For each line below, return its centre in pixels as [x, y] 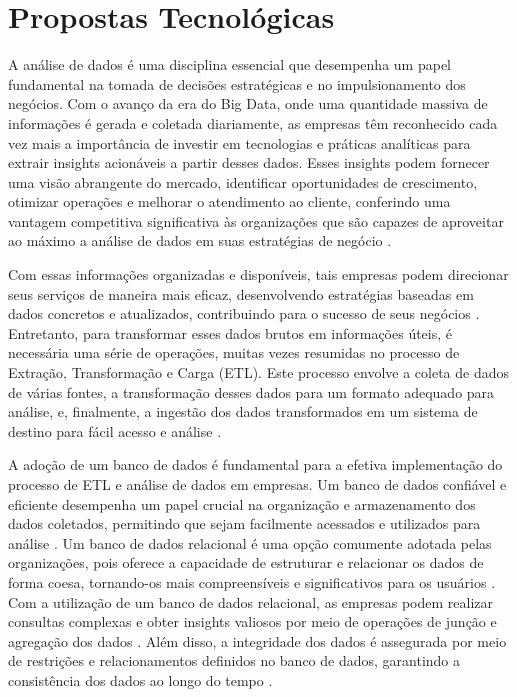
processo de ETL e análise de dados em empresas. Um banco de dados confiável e [257, 484]
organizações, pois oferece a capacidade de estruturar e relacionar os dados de [246, 562]
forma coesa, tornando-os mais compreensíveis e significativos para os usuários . [252, 581]
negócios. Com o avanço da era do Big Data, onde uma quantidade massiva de [248, 103]
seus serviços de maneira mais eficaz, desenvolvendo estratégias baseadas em [241, 293]
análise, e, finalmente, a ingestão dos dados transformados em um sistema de [243, 411]
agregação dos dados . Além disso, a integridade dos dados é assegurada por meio [257, 640]
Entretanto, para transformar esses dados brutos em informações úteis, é [230, 332]
